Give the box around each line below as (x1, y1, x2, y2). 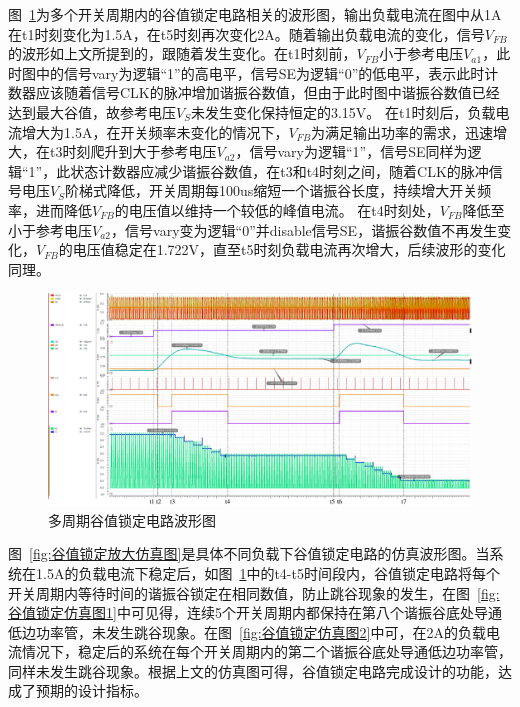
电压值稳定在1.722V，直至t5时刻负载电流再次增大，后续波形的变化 (72, 239, 506, 260)
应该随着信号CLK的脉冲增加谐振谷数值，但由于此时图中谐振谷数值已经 (35, 82, 500, 103)
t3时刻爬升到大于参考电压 (49, 141, 217, 162)
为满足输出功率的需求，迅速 (311, 121, 494, 142)
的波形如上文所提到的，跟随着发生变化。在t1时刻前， (8, 43, 357, 64)
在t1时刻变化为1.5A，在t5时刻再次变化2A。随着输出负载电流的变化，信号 (8, 23, 485, 44)
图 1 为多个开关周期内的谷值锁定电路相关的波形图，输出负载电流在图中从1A (8, 4, 502, 24)
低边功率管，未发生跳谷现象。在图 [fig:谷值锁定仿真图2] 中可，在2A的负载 (8, 621, 486, 642)
